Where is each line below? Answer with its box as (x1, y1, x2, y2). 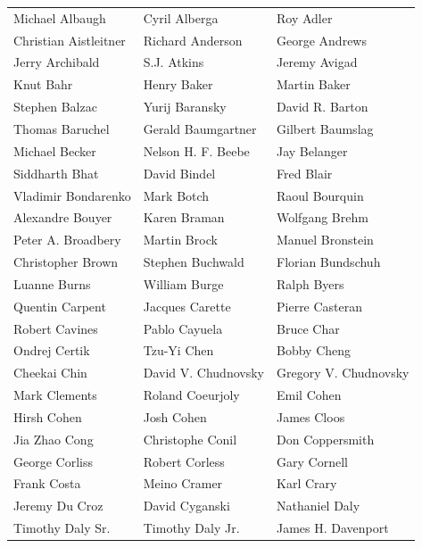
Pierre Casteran (277, 296, 363, 315)
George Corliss (13, 452, 93, 470)
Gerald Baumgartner (143, 119, 257, 137)
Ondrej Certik (13, 341, 90, 360)
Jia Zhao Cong (13, 429, 94, 448)
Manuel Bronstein (277, 230, 374, 249)
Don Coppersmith (277, 429, 375, 448)
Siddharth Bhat (13, 163, 99, 182)
